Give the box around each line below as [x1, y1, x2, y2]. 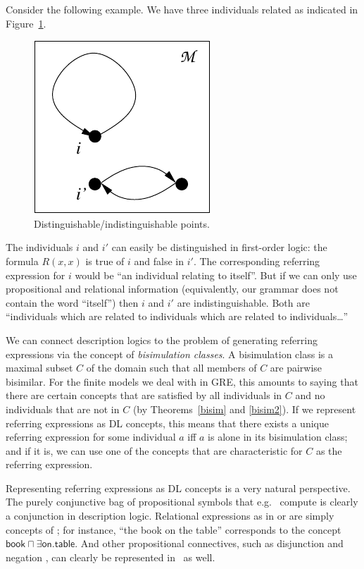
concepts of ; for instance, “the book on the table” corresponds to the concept [6, 522, 341, 537]
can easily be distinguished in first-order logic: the [111, 240, 327, 255]
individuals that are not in [6, 401, 120, 416]
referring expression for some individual [6, 429, 176, 444]
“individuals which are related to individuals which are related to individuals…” [6, 309, 349, 324]
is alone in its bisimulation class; [208, 429, 348, 444]
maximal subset [6, 360, 73, 375]
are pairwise [270, 360, 322, 375]
